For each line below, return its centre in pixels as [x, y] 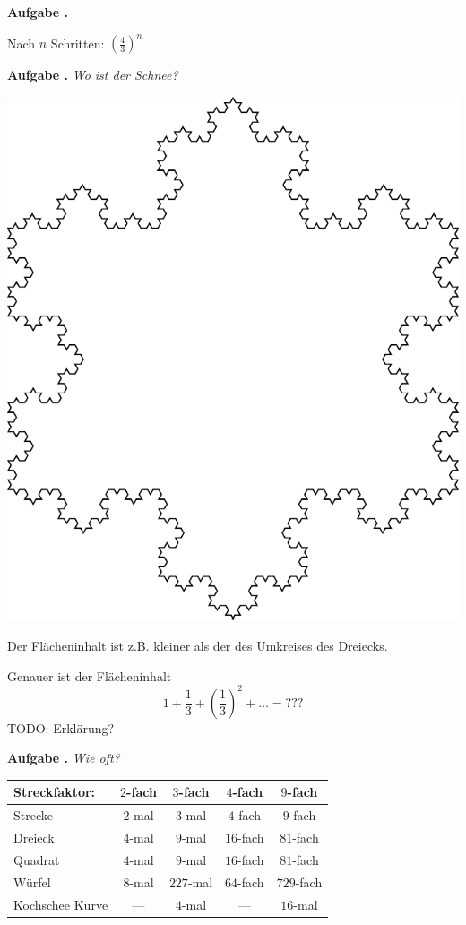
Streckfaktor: [55, 792]
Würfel [32, 882]
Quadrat [37, 859]
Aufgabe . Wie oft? [64, 758]
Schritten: [78, 43]
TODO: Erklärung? [61, 727]
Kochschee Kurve [61, 904]
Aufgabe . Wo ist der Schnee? [93, 75]
